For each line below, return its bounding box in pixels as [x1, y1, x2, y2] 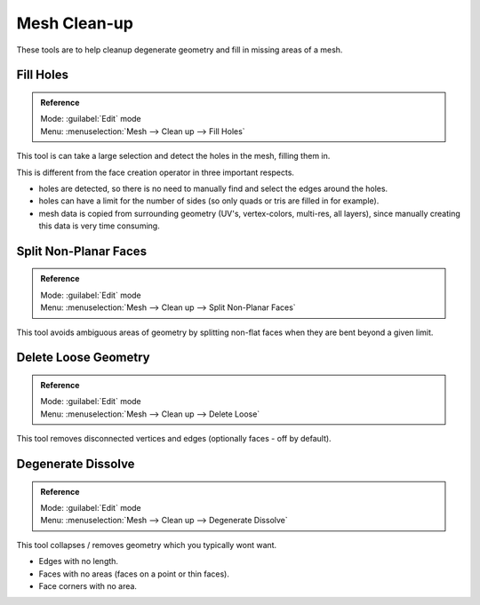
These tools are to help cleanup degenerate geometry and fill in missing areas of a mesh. [16, 44, 343, 55]
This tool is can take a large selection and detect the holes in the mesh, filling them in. [16, 151, 331, 162]
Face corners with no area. [38, 580, 138, 591]
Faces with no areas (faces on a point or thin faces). [38, 569, 230, 579]
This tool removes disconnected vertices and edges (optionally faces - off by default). [16, 434, 332, 444]
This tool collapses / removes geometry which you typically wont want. [16, 539, 277, 550]
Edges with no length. [38, 556, 119, 567]
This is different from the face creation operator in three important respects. [16, 167, 295, 178]
